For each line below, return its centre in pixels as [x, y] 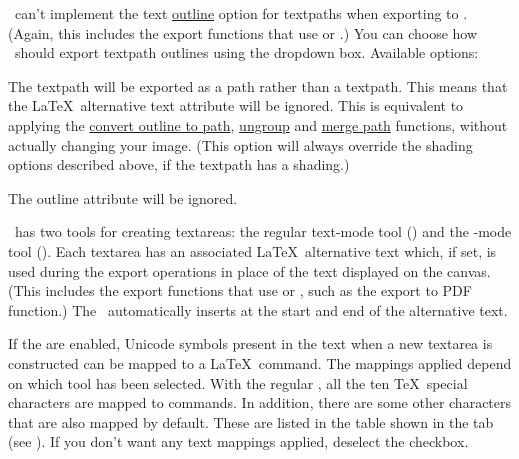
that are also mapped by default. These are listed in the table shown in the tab [251, 421]
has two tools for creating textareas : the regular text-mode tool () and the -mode [263, 231]
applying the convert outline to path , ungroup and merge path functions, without [258, 124]
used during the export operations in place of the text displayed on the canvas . [249, 270]
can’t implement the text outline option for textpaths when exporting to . [241, 13]
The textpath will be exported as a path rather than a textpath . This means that [258, 85]
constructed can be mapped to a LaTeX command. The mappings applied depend [260, 362]
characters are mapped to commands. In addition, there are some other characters [260, 402]
